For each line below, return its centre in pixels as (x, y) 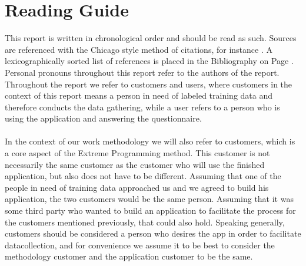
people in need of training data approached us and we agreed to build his (137, 187)
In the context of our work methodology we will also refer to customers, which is (150, 141)
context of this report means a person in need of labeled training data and (139, 95)
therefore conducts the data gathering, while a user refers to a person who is (142, 107)
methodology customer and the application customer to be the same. (129, 256)
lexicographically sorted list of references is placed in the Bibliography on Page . (149, 61)
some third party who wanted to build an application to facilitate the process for (150, 211)
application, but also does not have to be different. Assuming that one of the (143, 176)
